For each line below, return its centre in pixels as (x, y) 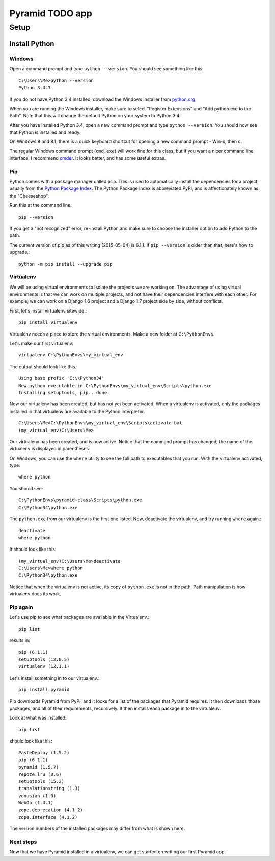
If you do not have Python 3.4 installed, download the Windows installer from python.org (102, 99)
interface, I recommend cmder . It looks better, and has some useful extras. (88, 158)
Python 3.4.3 (35, 88)
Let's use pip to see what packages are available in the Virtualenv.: (79, 617)
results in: (20, 640)
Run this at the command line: (41, 205)
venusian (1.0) (37, 796)
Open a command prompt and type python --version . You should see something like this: (106, 68)
